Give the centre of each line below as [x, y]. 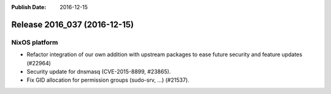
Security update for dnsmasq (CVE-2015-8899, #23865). [99, 71]
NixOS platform [35, 42]
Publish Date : [29, 7]
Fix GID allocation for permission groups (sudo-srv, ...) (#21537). [108, 80]
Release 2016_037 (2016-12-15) [73, 24]
